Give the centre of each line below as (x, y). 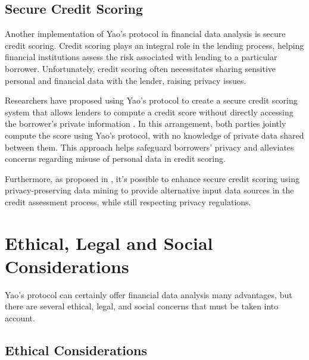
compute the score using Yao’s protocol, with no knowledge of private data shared (154, 135)
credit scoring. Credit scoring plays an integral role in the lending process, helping (154, 45)
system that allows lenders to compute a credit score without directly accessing (149, 112)
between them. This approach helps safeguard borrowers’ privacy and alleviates (149, 147)
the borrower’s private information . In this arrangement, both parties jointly (146, 123)
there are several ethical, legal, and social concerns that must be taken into (142, 306)
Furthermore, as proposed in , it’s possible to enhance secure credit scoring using (152, 178)
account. (20, 318)
